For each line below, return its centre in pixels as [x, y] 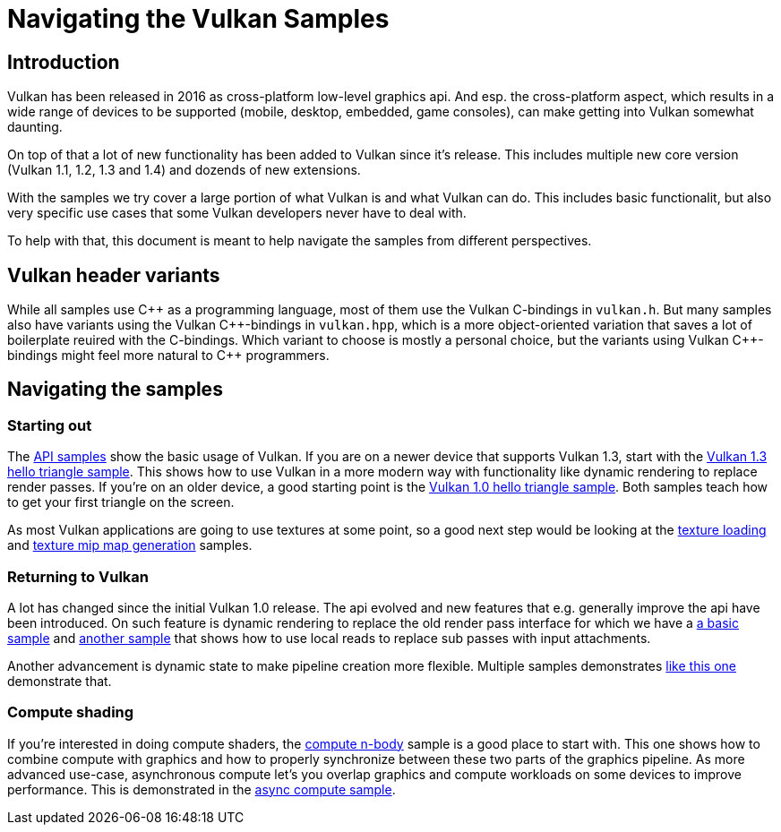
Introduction [64, 62]
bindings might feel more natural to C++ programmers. [168, 356]
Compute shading [71, 712]
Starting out [50, 425]
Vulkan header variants [114, 275]
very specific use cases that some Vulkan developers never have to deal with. [237, 213]
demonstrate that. [60, 681]
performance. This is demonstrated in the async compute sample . [202, 789]
